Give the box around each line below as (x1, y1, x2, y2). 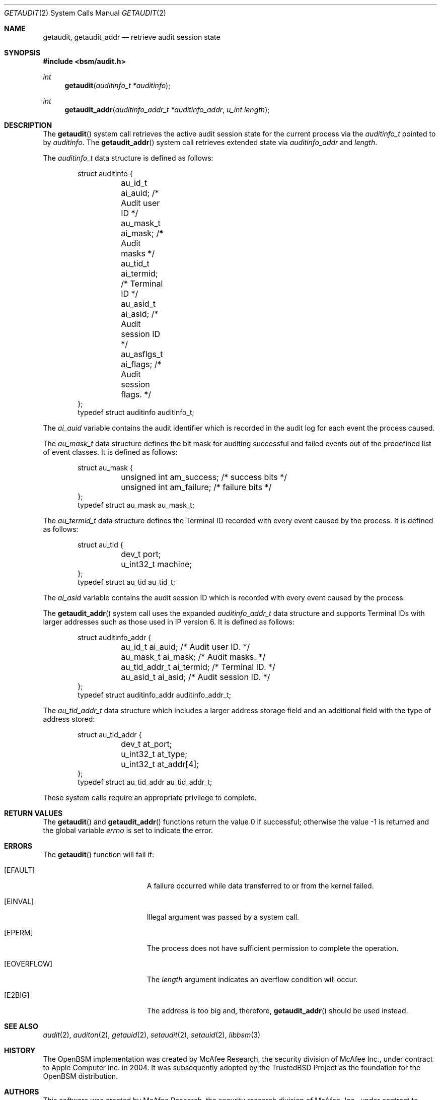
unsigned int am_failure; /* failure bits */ (121, 482, 272, 492)
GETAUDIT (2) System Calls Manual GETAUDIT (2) (4, 9, 166, 17)
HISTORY (4, 1046, 36, 1055)
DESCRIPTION (4, 121, 52, 129)
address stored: (43, 715, 95, 723)
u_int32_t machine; (121, 559, 192, 569)
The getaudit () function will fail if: (43, 850, 154, 859)
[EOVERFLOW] (4, 959, 53, 968)
